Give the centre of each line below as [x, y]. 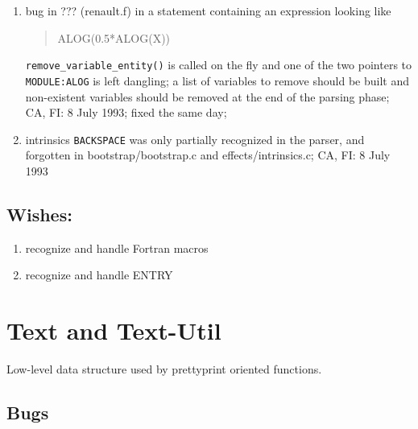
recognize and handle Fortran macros [117, 248]
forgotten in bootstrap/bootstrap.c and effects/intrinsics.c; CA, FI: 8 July [208, 155]
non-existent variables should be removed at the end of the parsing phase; [207, 96]
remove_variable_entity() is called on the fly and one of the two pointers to [219, 65]
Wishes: [39, 214]
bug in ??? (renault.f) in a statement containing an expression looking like [208, 10]
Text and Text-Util [114, 330]
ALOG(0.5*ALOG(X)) [114, 37]
